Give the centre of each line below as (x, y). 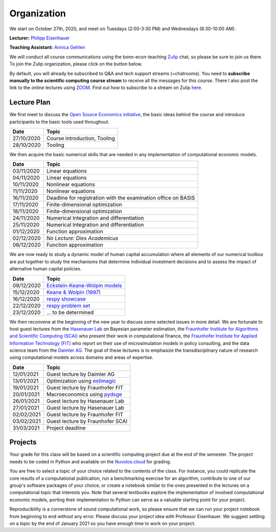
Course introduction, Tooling (80, 138)
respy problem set (68, 306)
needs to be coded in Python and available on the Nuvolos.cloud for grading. (90, 461)
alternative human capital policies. (45, 269)
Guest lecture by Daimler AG (80, 374)
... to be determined (70, 312)
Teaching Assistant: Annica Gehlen (47, 47)
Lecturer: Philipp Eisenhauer (40, 38)
